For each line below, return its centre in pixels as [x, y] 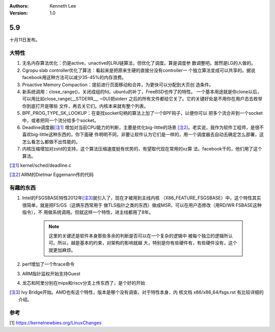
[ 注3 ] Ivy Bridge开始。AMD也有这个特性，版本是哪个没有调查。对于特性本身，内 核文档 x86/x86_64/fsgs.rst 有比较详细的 [137, 292]
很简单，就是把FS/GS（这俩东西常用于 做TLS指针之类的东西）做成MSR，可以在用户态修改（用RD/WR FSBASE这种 [142, 205]
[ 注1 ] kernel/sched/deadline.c [40, 165]
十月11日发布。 [25, 40]
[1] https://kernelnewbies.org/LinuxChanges [56, 323]
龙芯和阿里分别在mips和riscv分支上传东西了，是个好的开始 [84, 283]
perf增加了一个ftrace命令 [48, 264]
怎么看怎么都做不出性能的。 [51, 142]
